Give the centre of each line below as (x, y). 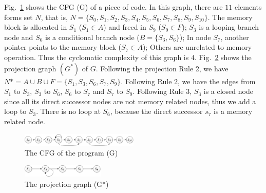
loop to (15, 111)
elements (248, 7)
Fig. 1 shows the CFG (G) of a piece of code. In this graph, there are (113, 7)
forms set (18, 17)
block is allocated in (36, 27)
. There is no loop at (68, 111)
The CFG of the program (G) (71, 153)
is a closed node (228, 91)
